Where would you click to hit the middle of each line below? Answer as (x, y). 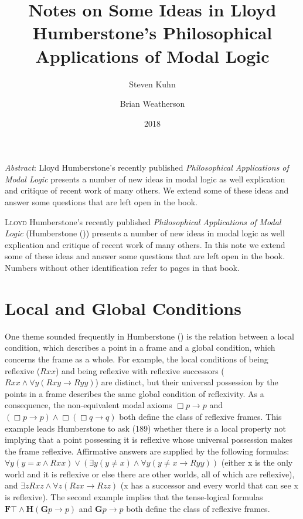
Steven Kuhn (152, 84)
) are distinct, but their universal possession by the (187, 382)
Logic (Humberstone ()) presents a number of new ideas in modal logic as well (145, 233)
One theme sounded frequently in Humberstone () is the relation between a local (149, 336)
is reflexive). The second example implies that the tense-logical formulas (134, 497)
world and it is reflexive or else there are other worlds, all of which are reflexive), (150, 474)
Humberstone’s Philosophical (152, 33)
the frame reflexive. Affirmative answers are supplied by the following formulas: (147, 451)
